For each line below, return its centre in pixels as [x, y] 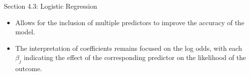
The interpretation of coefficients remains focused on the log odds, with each [129, 48]
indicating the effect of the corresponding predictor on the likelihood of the [135, 57]
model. [25, 32]
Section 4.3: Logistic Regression [51, 6]
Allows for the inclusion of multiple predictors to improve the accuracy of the [130, 22]
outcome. [29, 68]
